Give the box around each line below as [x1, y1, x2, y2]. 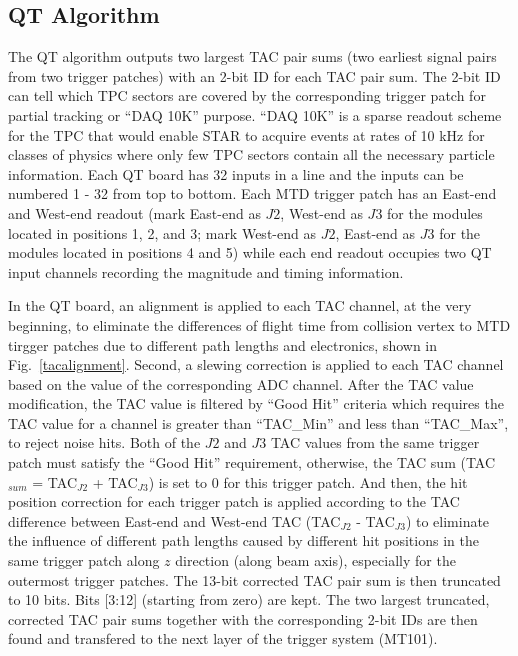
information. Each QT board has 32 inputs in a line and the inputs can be [8, 163, 464, 184]
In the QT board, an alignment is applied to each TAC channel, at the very [8, 295, 472, 316]
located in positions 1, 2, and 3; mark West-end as [8, 222, 316, 243]
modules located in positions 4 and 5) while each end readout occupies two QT [8, 242, 492, 263]
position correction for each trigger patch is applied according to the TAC [8, 491, 460, 512]
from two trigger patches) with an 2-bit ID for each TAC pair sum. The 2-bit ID [8, 65, 501, 86]
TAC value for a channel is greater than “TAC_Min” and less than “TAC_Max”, [8, 412, 509, 433]
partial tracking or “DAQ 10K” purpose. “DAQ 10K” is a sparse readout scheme [8, 104, 502, 125]
